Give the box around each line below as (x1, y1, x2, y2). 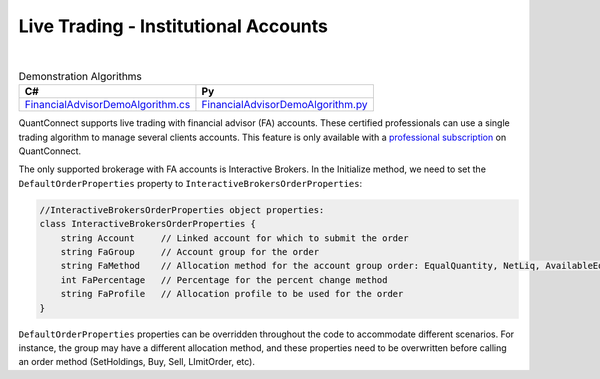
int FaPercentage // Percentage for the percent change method (60, 274, 388, 285)
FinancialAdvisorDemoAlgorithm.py (201, 98, 368, 112)
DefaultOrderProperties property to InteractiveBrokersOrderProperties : (18, 177, 363, 189)
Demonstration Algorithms (18, 70, 142, 84)
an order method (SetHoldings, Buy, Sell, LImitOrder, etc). (18, 356, 255, 368)
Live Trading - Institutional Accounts (18, 15, 329, 37)
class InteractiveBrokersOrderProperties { (39, 218, 257, 230)
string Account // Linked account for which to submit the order (60, 232, 409, 244)
